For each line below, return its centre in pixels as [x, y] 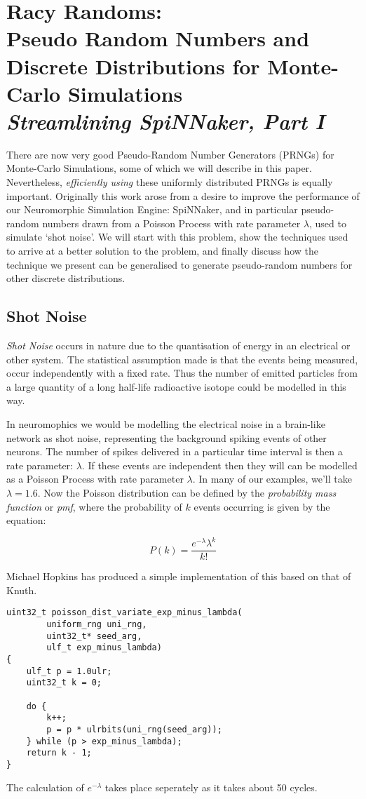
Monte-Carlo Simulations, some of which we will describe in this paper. [159, 168]
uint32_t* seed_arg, [94, 636]
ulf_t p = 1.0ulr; [69, 671]
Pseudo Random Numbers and [158, 38]
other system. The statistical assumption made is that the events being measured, [182, 359]
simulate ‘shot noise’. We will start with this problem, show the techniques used [177, 237]
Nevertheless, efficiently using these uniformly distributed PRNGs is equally [170, 182]
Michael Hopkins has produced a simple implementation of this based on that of [179, 576]
